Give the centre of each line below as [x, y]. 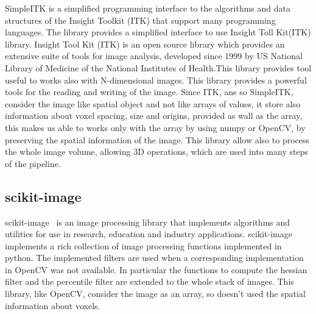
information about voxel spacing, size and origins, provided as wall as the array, [154, 116]
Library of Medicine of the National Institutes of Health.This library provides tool [158, 67]
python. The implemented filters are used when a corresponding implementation [154, 258]
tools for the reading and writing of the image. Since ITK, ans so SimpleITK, [149, 92]
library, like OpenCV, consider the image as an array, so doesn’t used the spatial [155, 294]
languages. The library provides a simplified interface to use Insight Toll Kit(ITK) [158, 32]
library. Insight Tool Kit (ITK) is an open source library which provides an [145, 44]
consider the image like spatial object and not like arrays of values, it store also [153, 103]
